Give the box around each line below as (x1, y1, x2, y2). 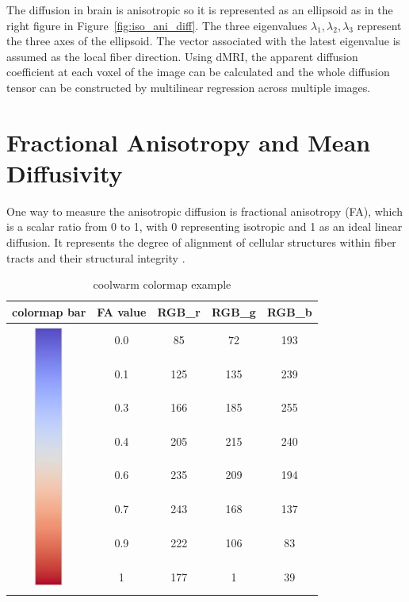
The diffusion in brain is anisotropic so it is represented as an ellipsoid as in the (6, 2, 393, 17)
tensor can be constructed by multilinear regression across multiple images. (6, 79, 371, 95)
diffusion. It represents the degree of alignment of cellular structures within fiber (6, 234, 396, 251)
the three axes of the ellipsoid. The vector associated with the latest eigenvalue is (6, 33, 401, 49)
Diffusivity (6, 156, 123, 189)
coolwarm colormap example (93, 276, 231, 293)
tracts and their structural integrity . (6, 249, 185, 266)
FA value (97, 303, 147, 320)
